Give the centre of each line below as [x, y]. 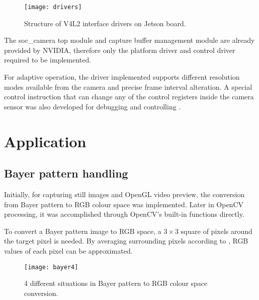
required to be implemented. [48, 60]
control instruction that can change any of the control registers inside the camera [129, 97]
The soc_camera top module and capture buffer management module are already [129, 40]
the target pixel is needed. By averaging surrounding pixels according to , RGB [126, 241]
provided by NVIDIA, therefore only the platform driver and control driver [120, 50]
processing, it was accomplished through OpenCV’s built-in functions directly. [124, 214]
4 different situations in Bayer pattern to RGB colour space [116, 283]
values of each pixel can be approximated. [68, 250]
